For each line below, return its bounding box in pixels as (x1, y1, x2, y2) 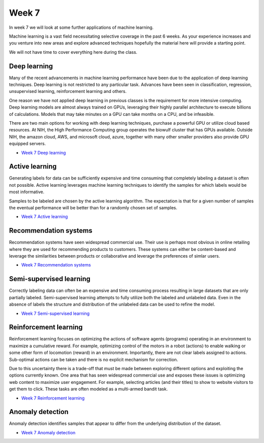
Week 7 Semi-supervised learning (21, 310, 90, 316)
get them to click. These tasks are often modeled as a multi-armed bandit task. (9, 386, 168, 392)
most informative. (9, 189, 44, 195)
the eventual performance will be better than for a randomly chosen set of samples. (9, 205, 177, 210)
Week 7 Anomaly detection (21, 429, 76, 435)
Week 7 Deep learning (21, 150, 66, 155)
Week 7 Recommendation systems (21, 262, 91, 268)
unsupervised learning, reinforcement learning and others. (9, 89, 127, 94)
